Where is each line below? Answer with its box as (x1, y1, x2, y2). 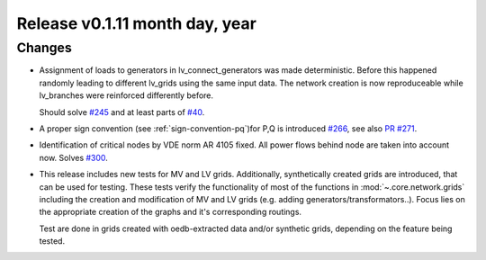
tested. (39, 236, 66, 247)
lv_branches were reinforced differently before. (39, 90, 214, 101)
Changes (16, 40, 72, 56)
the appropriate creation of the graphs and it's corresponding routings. (39, 207, 301, 218)
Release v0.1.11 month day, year (16, 13, 256, 33)
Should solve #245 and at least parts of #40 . (39, 106, 205, 117)
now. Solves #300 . (39, 152, 108, 163)
